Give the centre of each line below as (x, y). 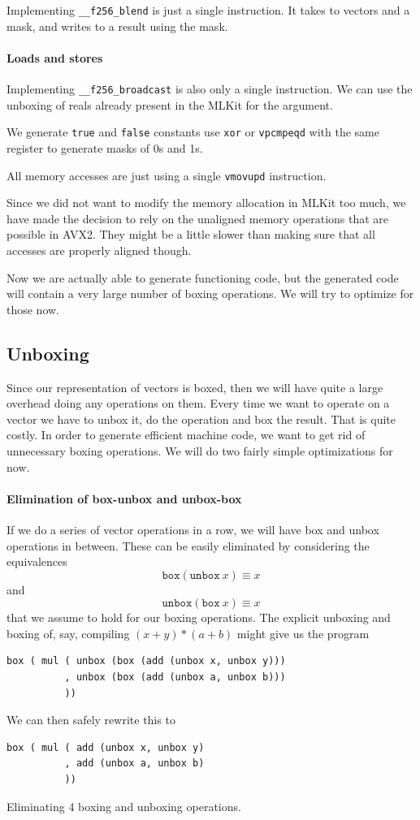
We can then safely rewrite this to (91, 720)
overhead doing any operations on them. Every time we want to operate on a (198, 403)
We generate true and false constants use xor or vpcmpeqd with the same (193, 132)
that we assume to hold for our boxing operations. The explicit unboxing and (199, 617)
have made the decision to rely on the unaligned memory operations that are (198, 218)
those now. (33, 309)
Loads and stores (55, 57)
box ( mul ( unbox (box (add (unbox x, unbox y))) (146, 661)
